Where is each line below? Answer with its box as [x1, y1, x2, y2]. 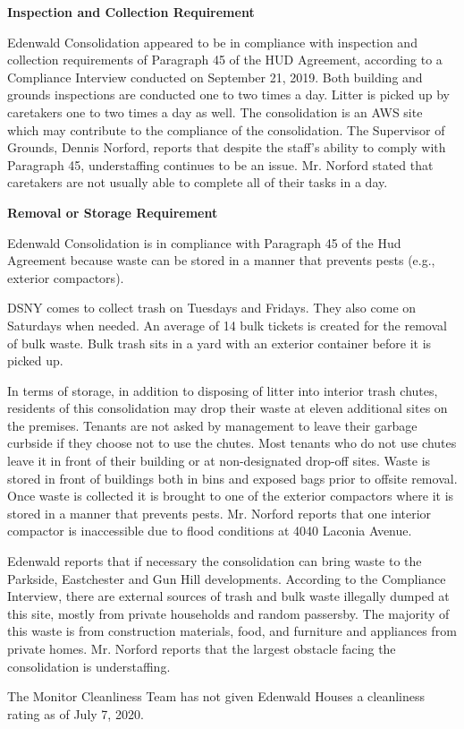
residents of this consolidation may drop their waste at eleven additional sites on [7, 399, 448, 417]
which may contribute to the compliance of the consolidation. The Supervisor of [7, 120, 445, 139]
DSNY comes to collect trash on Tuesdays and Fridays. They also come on [7, 298, 417, 317]
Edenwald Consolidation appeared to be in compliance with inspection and [7, 32, 418, 51]
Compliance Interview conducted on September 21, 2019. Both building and [7, 67, 423, 86]
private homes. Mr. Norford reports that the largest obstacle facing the [7, 639, 396, 657]
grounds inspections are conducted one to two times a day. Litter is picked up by [7, 85, 450, 104]
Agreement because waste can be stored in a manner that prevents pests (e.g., [7, 251, 435, 270]
